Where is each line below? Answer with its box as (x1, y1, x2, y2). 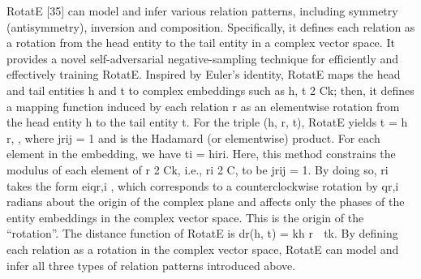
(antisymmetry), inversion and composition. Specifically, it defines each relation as (6, 18, 415, 35)
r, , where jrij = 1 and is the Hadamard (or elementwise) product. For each (6, 129, 380, 146)
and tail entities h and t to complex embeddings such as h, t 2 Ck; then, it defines (6, 81, 415, 98)
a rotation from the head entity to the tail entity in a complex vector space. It (6, 34, 395, 51)
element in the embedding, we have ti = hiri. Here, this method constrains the (6, 145, 396, 162)
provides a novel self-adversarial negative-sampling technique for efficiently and (6, 49, 399, 67)
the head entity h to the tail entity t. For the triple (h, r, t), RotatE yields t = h (6, 114, 408, 131)
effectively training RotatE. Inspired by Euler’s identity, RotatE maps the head (6, 66, 401, 83)
